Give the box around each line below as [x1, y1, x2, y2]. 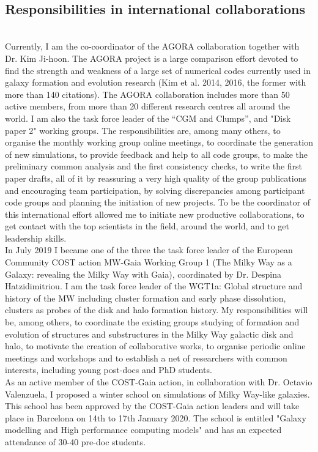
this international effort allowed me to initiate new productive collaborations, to [5, 207, 305, 220]
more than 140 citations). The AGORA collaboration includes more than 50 [5, 87, 290, 100]
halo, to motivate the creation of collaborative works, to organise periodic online [5, 339, 306, 352]
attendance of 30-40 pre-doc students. [5, 435, 146, 448]
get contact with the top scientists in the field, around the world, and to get [5, 220, 290, 232]
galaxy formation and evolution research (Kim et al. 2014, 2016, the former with [5, 76, 306, 89]
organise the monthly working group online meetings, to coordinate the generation [5, 136, 313, 149]
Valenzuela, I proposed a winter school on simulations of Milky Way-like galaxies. [5, 387, 310, 400]
